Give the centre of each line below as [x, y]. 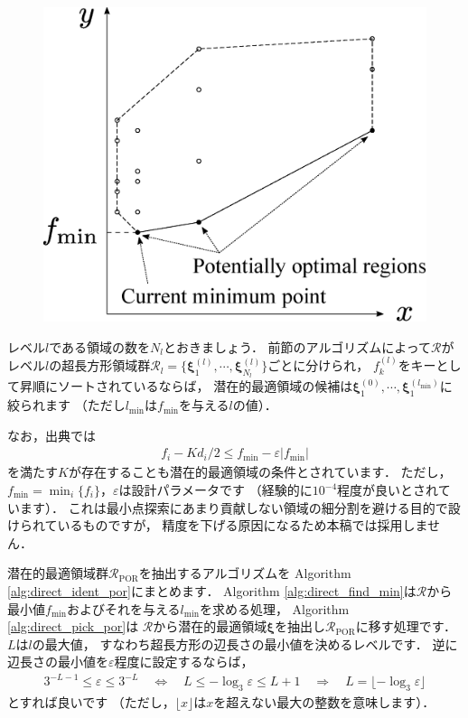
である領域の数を [100, 346]
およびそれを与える [124, 608]
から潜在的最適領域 [210, 626]
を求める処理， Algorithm [274, 608]
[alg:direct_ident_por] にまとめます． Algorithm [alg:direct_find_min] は [212, 591]
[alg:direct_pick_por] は [73, 626]
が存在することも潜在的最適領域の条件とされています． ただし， [260, 472]
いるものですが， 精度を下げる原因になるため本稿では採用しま [242, 525]
